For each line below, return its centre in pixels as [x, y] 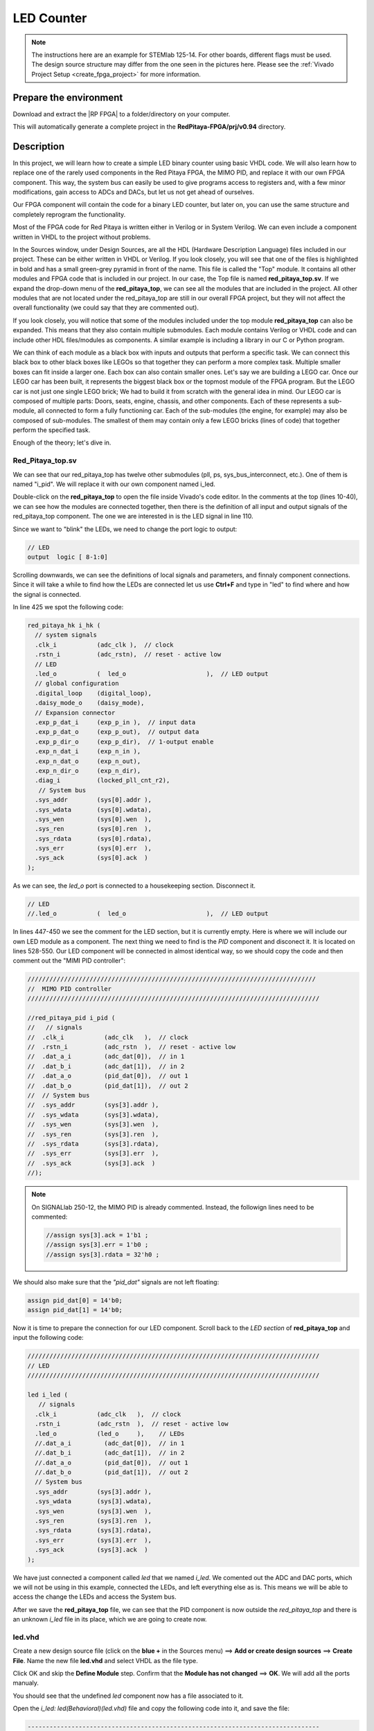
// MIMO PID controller [70, 989]
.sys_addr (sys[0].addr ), [93, 800]
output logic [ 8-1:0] [68, 557]
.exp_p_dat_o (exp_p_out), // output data [117, 732]
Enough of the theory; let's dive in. [62, 442]
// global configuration [77, 683]
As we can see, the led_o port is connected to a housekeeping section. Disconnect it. [134, 886]
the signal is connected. [47, 594]
